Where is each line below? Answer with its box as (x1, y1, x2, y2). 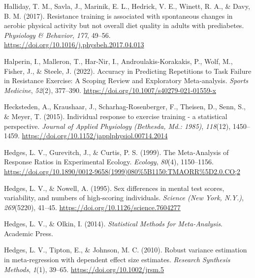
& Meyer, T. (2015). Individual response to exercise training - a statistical (4, 111, 227, 121)
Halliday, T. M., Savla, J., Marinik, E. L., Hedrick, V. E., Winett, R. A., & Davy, (4, 1, 250, 11)
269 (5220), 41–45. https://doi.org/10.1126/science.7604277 (4, 202, 181, 212)
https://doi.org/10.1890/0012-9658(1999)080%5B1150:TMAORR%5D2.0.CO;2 (4, 166, 241, 176)
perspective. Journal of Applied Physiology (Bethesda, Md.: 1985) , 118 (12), (4, 121, 231, 131)
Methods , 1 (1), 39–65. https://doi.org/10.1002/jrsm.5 (4, 264, 164, 274)
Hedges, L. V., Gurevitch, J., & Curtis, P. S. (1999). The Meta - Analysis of (4, 147, 229, 157)
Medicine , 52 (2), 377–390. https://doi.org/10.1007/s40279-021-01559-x (4, 85, 216, 95)
